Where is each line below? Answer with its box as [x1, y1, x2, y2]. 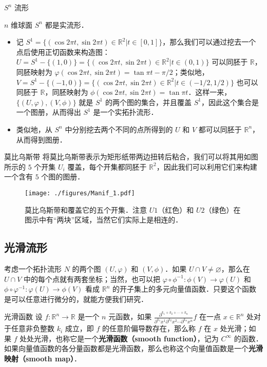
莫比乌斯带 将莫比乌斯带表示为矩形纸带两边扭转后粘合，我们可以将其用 [4, 151, 244, 162]
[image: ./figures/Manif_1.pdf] [25, 189, 135, 197]
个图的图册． [41, 171, 85, 182]
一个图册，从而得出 [16, 107, 81, 117]
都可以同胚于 [198, 124, 242, 134]
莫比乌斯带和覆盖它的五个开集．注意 [25, 204, 147, 215]
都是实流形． [45, 19, 88, 30]
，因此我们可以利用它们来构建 [156, 161, 257, 172]
